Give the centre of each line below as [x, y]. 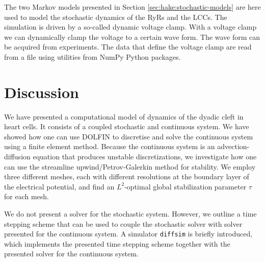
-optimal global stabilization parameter [185, 186]
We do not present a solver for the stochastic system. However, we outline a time [130, 214]
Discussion [42, 92]
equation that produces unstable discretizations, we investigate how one [145, 157]
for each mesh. [26, 196]
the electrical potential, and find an [59, 186]
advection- [233, 146]
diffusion [17, 157]
